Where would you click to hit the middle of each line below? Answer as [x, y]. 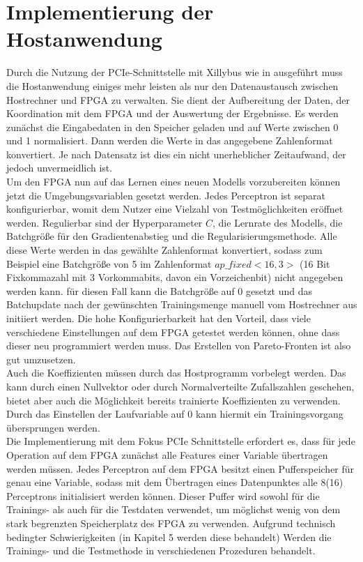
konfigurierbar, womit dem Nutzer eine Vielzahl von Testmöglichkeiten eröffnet [175, 209]
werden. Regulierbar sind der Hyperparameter [105, 222]
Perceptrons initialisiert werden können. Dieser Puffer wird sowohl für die [163, 495]
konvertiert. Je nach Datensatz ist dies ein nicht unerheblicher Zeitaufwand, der [176, 154]
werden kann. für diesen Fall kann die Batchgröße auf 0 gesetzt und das [160, 290]
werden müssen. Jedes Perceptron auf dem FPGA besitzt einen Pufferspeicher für [180, 468]
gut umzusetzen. [41, 359]
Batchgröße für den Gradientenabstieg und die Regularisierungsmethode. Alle [172, 236]
